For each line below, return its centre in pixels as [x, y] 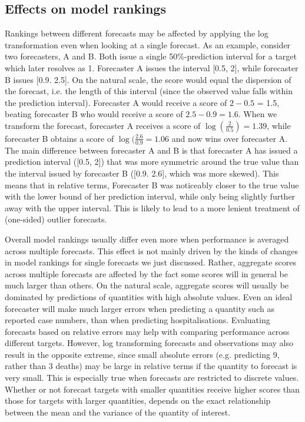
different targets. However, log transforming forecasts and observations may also [149, 343]
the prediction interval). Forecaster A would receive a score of [116, 102]
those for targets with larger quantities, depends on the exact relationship [138, 401]
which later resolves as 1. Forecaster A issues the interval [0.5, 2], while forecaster [152, 67]
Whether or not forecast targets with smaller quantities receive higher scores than [152, 389]
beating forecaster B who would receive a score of [94, 114]
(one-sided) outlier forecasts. [56, 219]
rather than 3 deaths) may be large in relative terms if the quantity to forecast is [151, 366]
